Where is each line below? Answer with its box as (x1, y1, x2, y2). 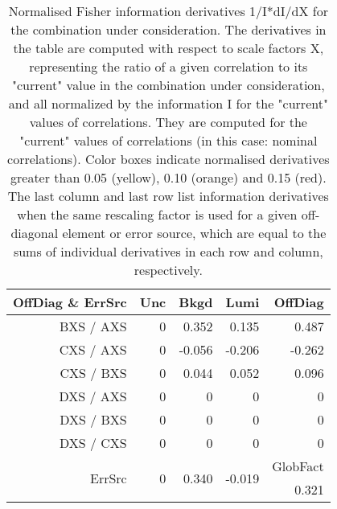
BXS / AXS (59, 317, 127, 335)
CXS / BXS (60, 363, 127, 382)
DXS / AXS (59, 387, 127, 405)
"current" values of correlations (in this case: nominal (19, 131, 318, 150)
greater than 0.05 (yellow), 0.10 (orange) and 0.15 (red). (10, 168, 327, 187)
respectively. (134, 261, 203, 279)
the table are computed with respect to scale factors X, (13, 39, 324, 57)
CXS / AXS (59, 340, 127, 359)
